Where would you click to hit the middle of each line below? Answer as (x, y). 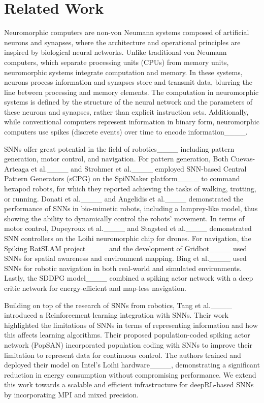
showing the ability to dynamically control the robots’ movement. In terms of (124, 218)
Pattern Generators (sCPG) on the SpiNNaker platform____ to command (122, 178)
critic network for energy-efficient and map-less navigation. (95, 288)
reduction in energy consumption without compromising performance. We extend (130, 374)
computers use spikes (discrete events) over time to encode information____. (126, 132)
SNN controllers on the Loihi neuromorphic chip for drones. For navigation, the (128, 238)
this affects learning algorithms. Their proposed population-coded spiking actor (127, 335)
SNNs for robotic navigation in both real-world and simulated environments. (123, 268)
